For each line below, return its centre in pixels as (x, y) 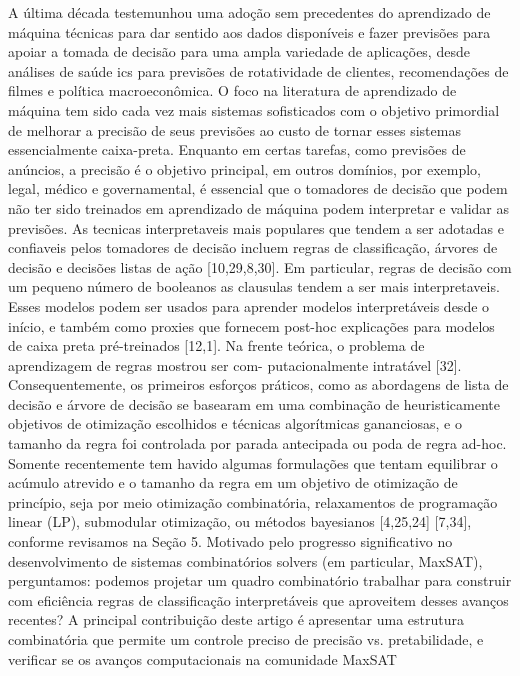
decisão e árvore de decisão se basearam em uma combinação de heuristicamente (254, 403)
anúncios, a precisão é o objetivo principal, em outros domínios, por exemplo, (244, 168)
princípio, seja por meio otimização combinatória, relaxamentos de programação (253, 501)
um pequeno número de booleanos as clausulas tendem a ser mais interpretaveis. (254, 286)
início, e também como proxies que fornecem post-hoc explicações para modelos (251, 325)
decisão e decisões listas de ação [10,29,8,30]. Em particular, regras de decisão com (260, 266)
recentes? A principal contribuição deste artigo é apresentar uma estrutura (236, 619)
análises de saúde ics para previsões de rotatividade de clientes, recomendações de (258, 70)
